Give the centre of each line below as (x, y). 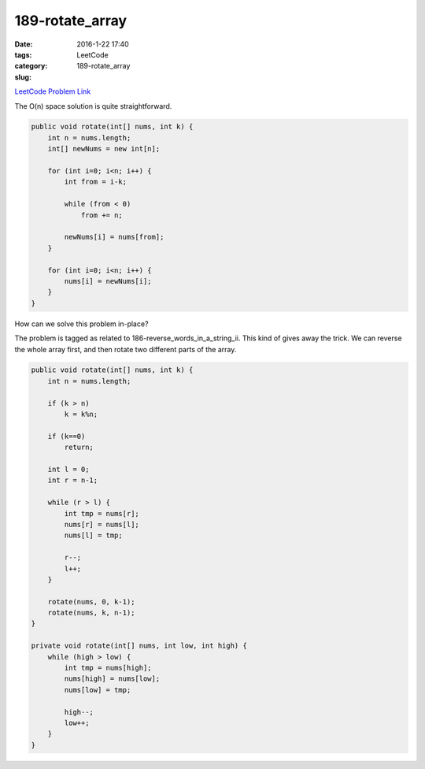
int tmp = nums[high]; (108, 668)
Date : (24, 44)
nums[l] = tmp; (94, 535)
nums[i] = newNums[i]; (108, 281)
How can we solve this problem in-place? (81, 324)
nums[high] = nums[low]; (112, 679)
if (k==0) (67, 436)
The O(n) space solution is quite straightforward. (93, 106)
